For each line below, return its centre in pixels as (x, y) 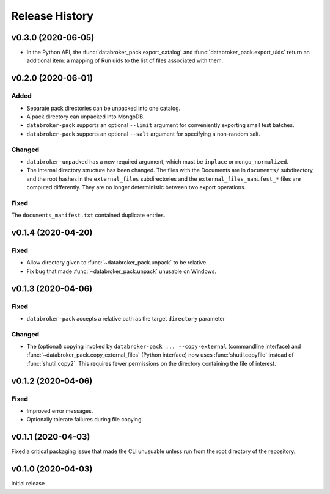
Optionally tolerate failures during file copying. (85, 420)
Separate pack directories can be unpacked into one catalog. (104, 108)
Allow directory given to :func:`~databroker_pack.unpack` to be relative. (117, 263)
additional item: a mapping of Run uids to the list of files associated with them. (125, 60)
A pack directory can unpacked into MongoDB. (86, 117)
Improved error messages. (60, 411)
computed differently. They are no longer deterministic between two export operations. (136, 187)
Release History (53, 16)
